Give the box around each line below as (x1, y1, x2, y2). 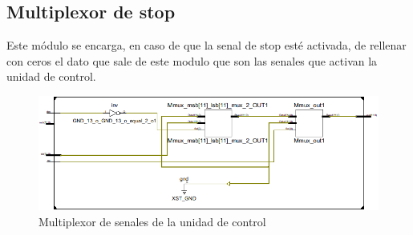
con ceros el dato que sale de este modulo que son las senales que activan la (6, 52, 378, 69)
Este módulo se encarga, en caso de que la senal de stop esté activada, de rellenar (6, 37, 407, 54)
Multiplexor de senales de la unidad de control (38, 213, 266, 229)
